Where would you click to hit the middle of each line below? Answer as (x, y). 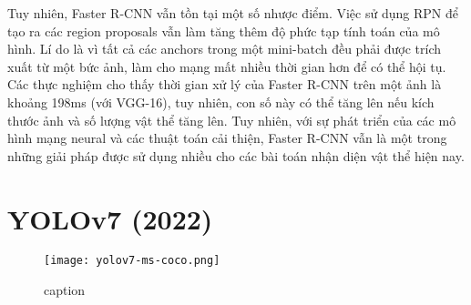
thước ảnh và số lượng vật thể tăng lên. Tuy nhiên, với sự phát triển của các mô (232, 120)
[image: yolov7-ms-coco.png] (132, 261)
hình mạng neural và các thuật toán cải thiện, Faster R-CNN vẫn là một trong (227, 138)
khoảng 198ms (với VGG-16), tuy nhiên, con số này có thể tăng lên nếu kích (221, 102)
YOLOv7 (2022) (110, 218)
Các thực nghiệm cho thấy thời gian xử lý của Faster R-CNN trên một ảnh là (225, 84)
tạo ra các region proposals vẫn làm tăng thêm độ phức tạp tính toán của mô (224, 30)
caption (65, 290)
